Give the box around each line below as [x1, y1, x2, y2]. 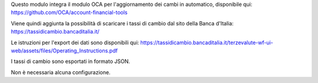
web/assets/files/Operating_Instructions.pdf [11, 47, 118, 54]
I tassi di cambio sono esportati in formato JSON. [11, 58, 130, 65]
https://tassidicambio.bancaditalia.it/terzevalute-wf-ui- [140, 39, 273, 46]
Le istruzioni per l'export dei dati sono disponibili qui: [11, 39, 140, 46]
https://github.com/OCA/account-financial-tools [11, 9, 128, 16]
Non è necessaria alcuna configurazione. [11, 68, 111, 76]
